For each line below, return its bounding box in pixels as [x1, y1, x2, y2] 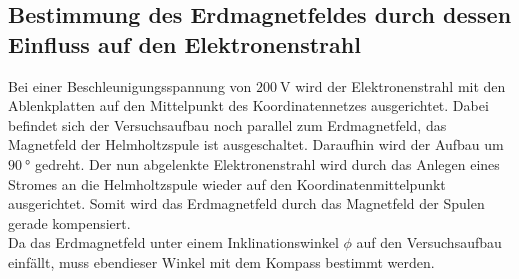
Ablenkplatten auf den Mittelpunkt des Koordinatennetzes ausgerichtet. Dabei [8, 95, 489, 116]
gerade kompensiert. [8, 212, 131, 233]
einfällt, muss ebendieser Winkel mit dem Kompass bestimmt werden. [8, 251, 435, 272]
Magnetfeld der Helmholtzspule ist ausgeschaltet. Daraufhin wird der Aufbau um [8, 134, 504, 155]
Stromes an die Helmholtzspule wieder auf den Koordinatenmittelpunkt [8, 173, 446, 194]
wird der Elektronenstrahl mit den [295, 75, 506, 96]
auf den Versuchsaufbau [356, 232, 502, 253]
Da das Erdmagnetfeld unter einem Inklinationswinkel [8, 232, 339, 253]
